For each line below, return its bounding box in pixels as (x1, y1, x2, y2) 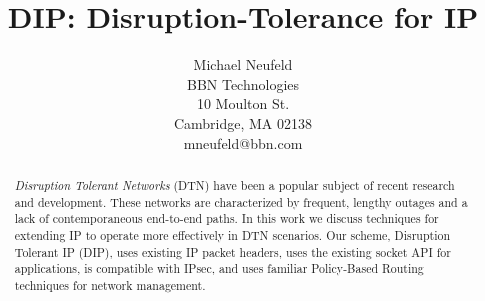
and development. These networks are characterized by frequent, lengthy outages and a (14, 193, 468, 210)
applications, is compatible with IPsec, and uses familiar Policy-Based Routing (14, 260, 424, 277)
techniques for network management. (14, 276, 206, 293)
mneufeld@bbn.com (183, 132, 303, 153)
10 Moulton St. (196, 93, 290, 114)
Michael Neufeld (193, 54, 293, 75)
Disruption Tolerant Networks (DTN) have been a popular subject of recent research (14, 176, 455, 193)
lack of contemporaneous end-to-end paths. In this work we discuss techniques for (14, 210, 439, 227)
